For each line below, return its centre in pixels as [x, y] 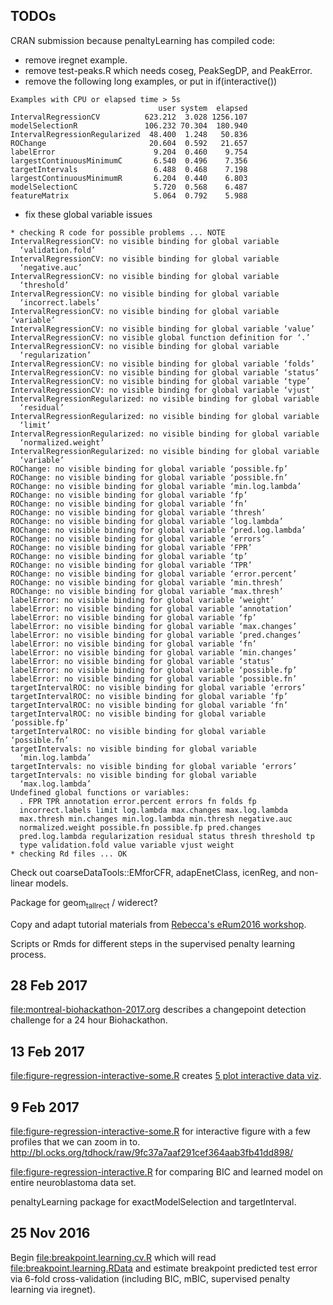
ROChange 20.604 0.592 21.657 [129, 143]
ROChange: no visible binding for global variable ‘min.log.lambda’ [156, 486]
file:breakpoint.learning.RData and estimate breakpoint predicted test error [164, 1268]
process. [28, 954]
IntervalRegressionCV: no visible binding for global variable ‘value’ [162, 329]
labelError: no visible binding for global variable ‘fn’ [133, 644]
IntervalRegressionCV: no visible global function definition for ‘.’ [160, 337]
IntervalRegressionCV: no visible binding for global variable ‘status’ [165, 372]
